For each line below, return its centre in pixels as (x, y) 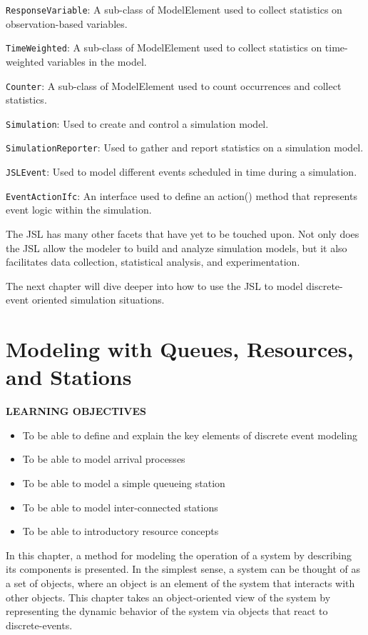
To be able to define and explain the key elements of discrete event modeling (190, 435)
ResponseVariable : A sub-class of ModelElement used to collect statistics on (174, 9)
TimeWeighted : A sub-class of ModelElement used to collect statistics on (164, 47)
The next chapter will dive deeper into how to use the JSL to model (154, 285)
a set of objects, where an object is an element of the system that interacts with (180, 583)
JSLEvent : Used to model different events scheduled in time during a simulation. (182, 172)
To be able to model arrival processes (104, 459)
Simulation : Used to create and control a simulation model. (137, 123)
